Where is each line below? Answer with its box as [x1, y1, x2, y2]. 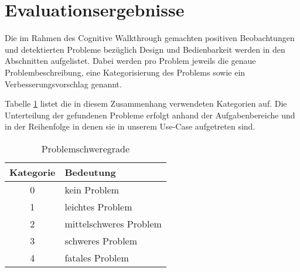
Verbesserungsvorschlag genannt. [5, 77, 122, 90]
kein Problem [64, 182, 120, 196]
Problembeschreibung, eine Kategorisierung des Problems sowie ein [5, 66, 246, 78]
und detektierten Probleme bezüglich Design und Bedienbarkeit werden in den [5, 43, 285, 55]
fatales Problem [64, 250, 129, 264]
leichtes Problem [64, 199, 132, 213]
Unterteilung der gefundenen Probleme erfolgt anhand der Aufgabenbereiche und [5, 108, 295, 121]
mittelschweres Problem [64, 216, 162, 230]
